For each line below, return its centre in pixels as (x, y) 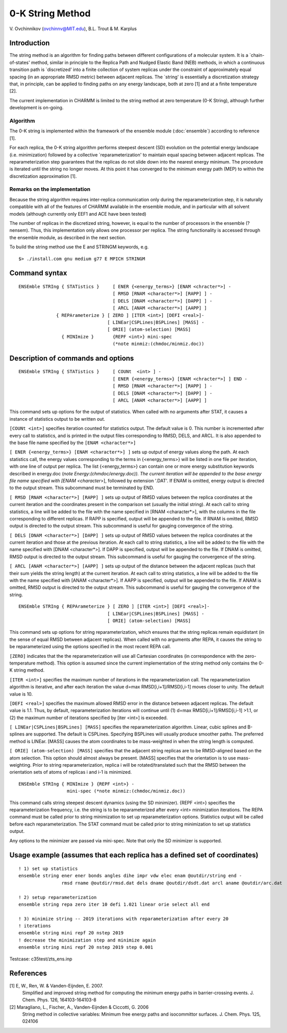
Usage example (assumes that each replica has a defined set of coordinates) (134, 855)
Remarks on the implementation (50, 189)
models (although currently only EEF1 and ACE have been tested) (78, 214)
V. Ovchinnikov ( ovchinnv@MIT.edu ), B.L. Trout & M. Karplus (73, 29)
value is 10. (21, 694)
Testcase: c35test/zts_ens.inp (41, 959)
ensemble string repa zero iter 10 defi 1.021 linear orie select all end (114, 904)
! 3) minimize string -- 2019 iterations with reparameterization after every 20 (124, 919)
